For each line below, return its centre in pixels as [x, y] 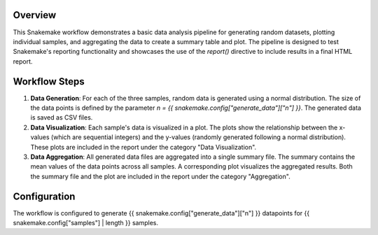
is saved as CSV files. [62, 117]
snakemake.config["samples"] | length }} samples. [86, 223]
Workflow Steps [49, 81]
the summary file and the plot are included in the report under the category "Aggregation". [160, 176]
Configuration [44, 196]
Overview [35, 15]
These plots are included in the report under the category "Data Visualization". [143, 147]
